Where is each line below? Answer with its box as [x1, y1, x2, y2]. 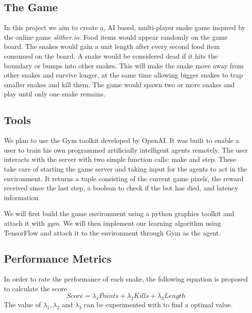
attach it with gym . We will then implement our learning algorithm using [4, 218, 221, 228]
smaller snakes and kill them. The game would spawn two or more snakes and [4, 79, 235, 89]
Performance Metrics [4, 251, 111, 266]
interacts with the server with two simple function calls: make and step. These [4, 154, 236, 164]
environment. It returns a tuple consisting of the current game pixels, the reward [4, 173, 244, 183]
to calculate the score [4, 283, 67, 293]
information [4, 192, 39, 202]
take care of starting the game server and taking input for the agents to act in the [4, 163, 248, 173]
